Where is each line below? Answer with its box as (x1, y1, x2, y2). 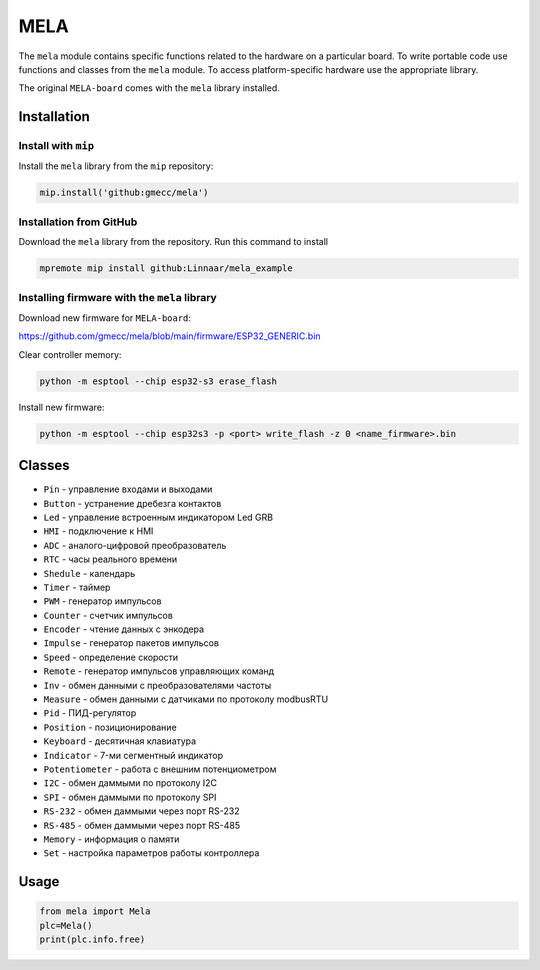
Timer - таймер (43, 581, 111, 593)
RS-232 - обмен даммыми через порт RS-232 (43, 805, 240, 817)
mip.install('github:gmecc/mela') (39, 187, 209, 199)
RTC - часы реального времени (43, 553, 178, 565)
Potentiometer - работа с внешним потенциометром (43, 763, 277, 775)
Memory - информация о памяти (43, 833, 180, 845)
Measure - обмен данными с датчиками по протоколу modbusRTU (43, 693, 329, 705)
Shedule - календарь (43, 567, 136, 579)
